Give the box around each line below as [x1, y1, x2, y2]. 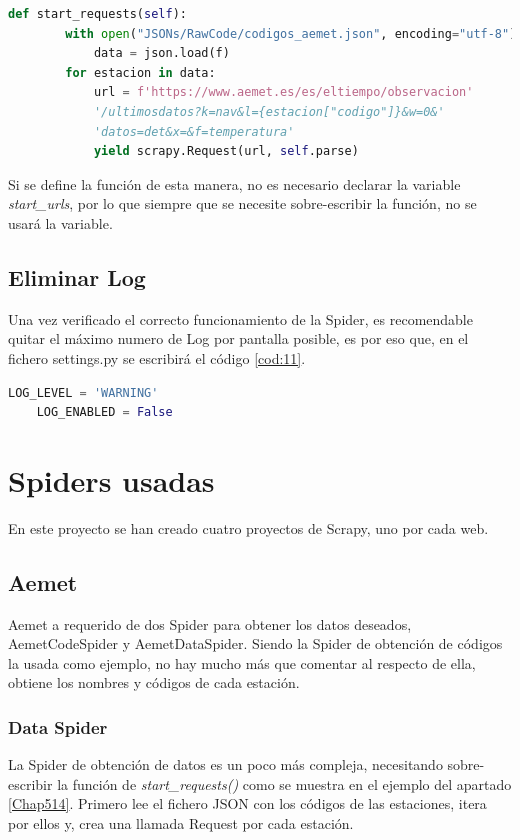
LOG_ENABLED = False [36, 405, 173, 420]
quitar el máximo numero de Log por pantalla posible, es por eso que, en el [8, 328, 469, 349]
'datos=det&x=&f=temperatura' [93, 124, 295, 139]
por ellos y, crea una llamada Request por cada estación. [8, 813, 354, 833]
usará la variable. [8, 212, 113, 233]
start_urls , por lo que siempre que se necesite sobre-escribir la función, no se [8, 193, 477, 214]
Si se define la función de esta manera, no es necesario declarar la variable [8, 173, 461, 194]
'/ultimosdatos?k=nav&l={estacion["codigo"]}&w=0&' [93, 104, 445, 119]
